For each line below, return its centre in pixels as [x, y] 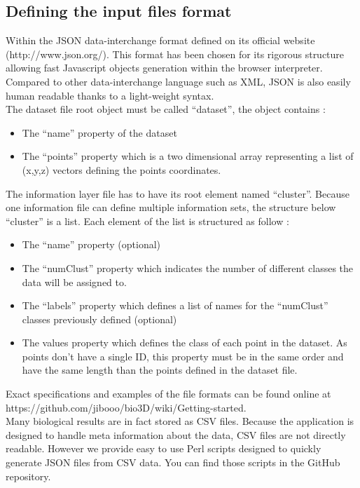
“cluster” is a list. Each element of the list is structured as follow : [147, 221]
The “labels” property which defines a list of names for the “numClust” [175, 305]
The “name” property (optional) [91, 244]
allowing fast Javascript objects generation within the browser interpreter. [164, 68]
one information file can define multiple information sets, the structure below [171, 207]
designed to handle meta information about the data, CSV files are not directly [176, 434]
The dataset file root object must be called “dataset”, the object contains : [166, 109]
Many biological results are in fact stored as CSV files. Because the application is [180, 421]
